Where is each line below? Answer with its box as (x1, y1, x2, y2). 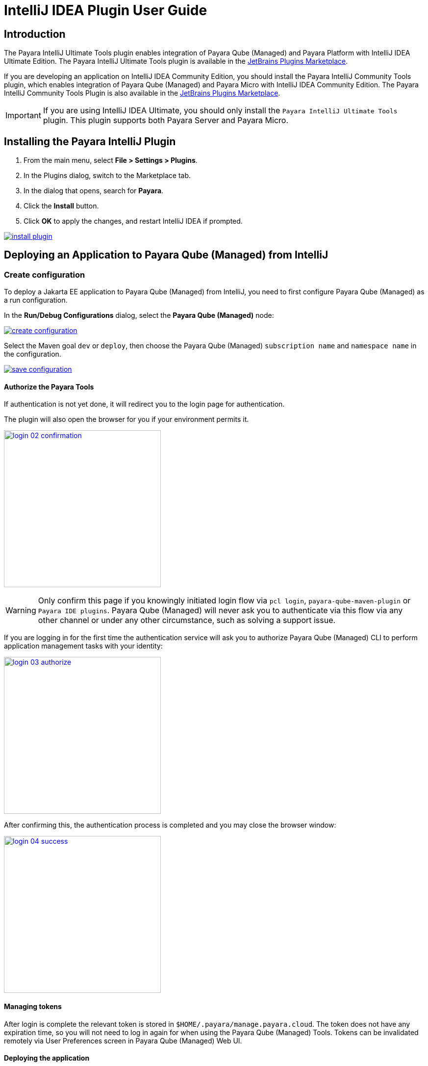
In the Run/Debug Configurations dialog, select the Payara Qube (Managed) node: (4, 311, 274, 320)
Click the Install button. (24, 202, 99, 210)
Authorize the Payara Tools (4, 382, 94, 391)
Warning (5, 605, 36, 616)
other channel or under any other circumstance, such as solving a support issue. (38, 615, 336, 625)
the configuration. (4, 350, 61, 359)
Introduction (4, 27, 66, 40)
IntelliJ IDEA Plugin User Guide (4, 2, 207, 19)
